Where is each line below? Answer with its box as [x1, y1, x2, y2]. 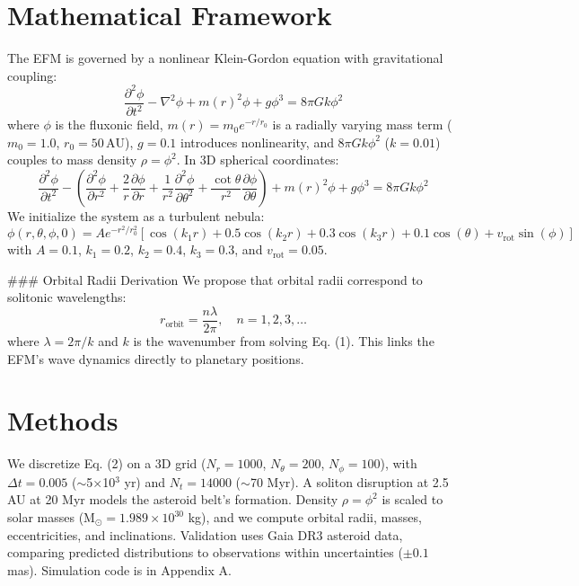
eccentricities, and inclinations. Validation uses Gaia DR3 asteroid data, [7, 525, 403, 544]
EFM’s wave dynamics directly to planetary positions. [7, 349, 304, 368]
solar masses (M [7, 508, 95, 527]
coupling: [7, 66, 57, 84]
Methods [7, 402, 118, 439]
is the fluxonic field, [55, 115, 163, 134]
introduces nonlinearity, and [180, 132, 334, 151]
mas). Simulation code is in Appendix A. [7, 560, 232, 579]
